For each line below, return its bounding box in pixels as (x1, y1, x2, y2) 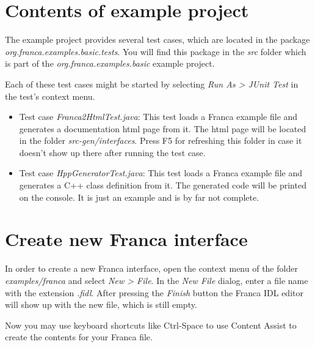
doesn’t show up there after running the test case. (19, 146, 206, 159)
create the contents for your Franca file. (5, 330, 153, 343)
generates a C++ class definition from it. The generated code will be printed (19, 179, 306, 192)
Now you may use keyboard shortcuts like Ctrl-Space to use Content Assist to (5, 318, 297, 331)
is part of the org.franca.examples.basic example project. (5, 57, 215, 70)
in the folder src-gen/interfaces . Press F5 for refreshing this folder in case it (19, 134, 302, 147)
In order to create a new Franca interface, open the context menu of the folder (5, 262, 298, 275)
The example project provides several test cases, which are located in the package (5, 33, 310, 46)
